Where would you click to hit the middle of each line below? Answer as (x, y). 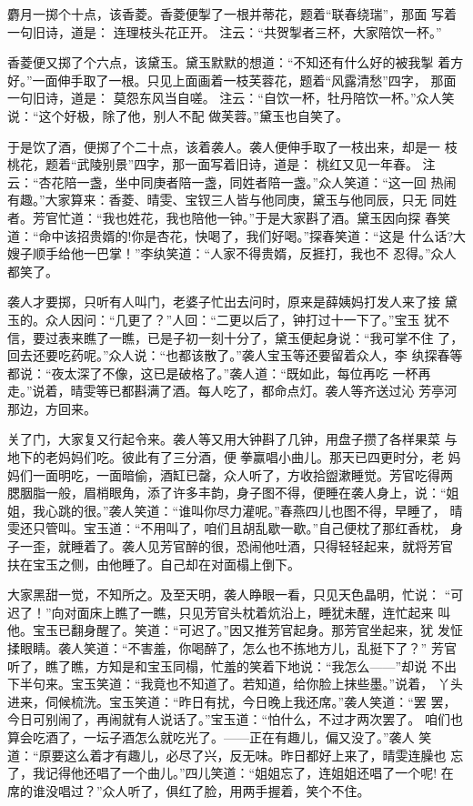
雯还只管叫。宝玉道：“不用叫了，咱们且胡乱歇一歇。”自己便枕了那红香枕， (227, 528)
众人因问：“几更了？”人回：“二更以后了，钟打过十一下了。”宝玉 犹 (241, 319)
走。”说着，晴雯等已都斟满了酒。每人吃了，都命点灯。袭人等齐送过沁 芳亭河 (232, 391)
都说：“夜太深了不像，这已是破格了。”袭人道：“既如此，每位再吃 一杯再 (219, 373)
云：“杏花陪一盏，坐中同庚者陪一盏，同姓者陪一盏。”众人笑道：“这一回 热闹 (232, 181)
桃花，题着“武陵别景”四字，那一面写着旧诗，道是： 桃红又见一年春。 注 (221, 164)
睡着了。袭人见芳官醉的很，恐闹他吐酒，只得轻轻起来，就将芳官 (262, 546)
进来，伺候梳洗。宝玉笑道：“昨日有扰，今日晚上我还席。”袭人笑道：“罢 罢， (232, 701)
